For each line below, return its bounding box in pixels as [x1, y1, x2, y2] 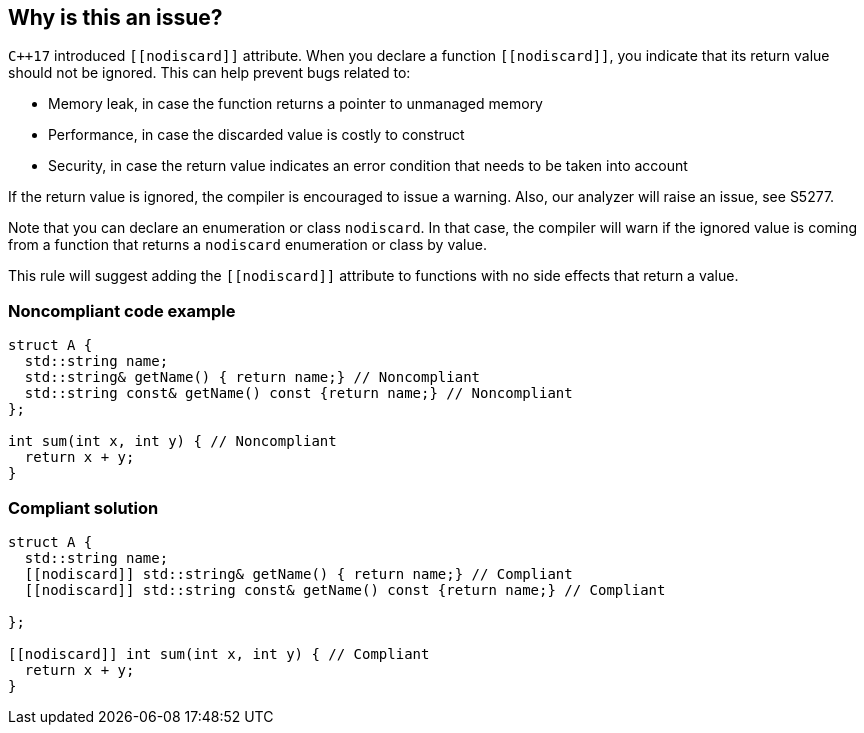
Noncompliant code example [8, 300, 236, 321]
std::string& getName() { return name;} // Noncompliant [24, 369, 481, 386]
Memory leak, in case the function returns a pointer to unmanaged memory [48, 95, 543, 113]
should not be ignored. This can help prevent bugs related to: [8, 64, 411, 82]
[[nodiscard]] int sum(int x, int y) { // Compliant [8, 645, 430, 662]
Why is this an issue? [8, 5, 223, 30]
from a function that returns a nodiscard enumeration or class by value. [8, 236, 487, 254]
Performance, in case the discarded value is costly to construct [48, 126, 465, 144]
